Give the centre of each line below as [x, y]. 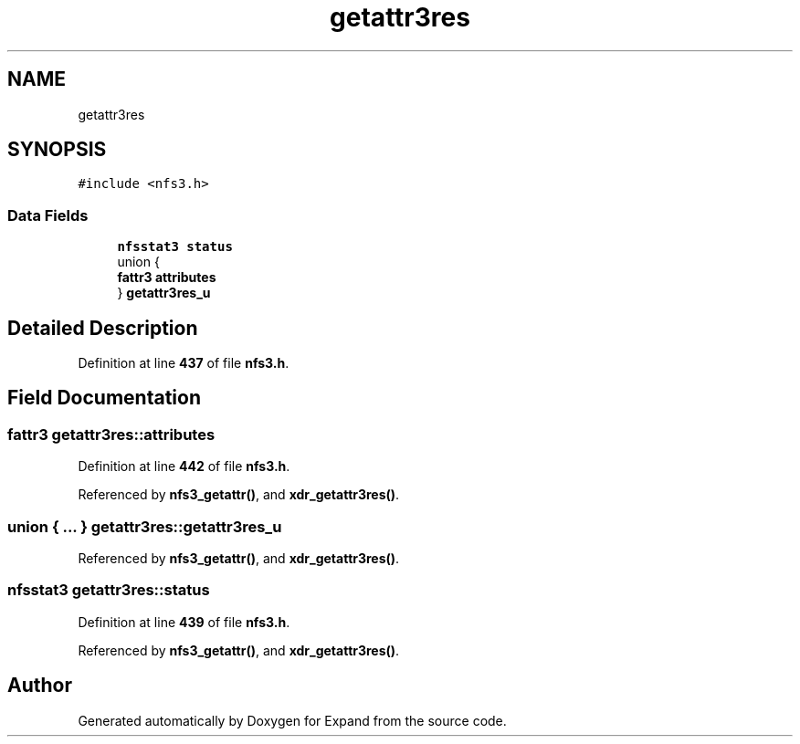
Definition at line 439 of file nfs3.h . [184, 622]
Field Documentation [104, 398]
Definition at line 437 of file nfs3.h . [184, 363]
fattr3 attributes [167, 278]
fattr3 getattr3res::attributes [111, 434]
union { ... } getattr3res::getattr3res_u [145, 526]
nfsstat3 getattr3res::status [109, 590]
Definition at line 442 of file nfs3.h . [184, 466]
